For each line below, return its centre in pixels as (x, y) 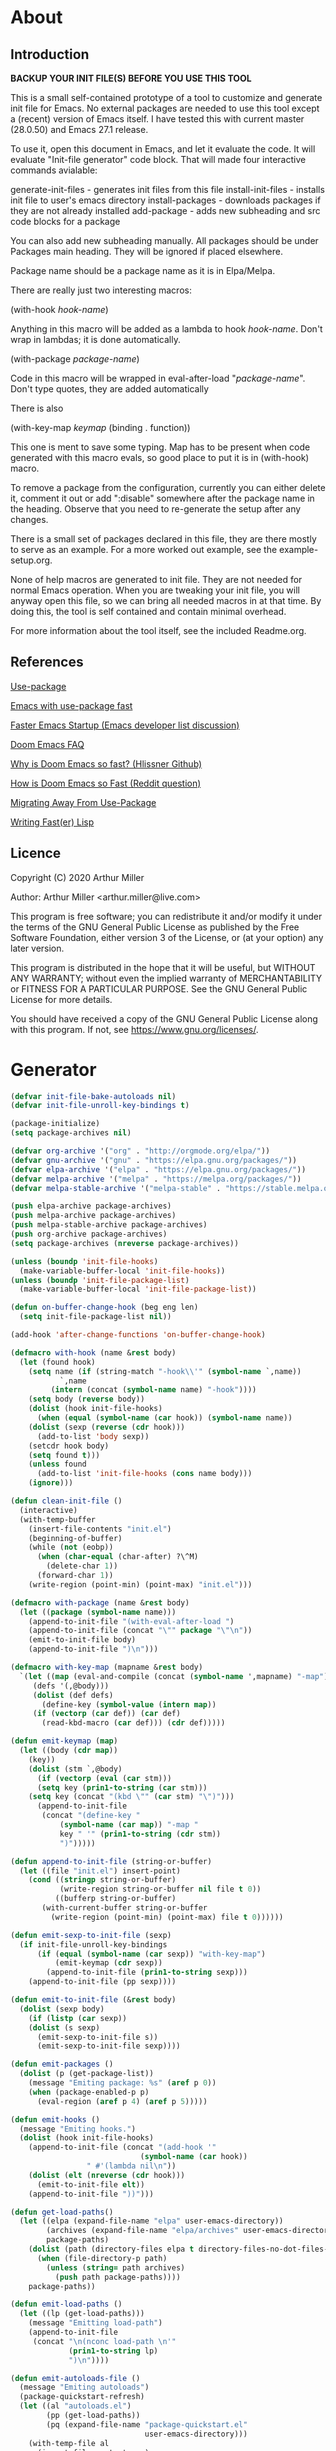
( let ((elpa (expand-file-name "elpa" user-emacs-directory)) (151, 2221)
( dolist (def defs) (73, 1695)
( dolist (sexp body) (62, 2009)
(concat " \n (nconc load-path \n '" (104, 2341)
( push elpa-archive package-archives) (91, 1206)
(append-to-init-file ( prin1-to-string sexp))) (147, 1972)
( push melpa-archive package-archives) (93, 1216)
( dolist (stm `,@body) (75, 1769)
